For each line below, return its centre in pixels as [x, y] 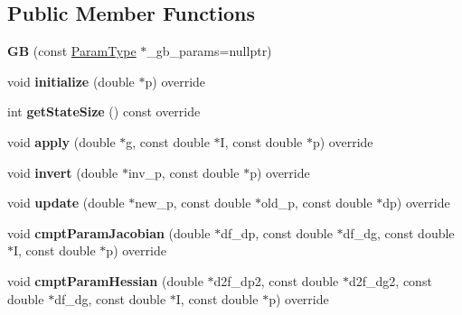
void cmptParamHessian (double [105, 280]
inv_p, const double [184, 172]
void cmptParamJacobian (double [109, 232]
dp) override [416, 203]
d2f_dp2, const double [276, 280]
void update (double [66, 203]
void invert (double [63, 172]
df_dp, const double [277, 232]
